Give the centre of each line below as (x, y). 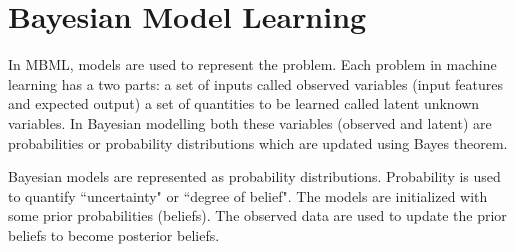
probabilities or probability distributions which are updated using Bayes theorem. (258, 142)
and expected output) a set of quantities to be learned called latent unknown (244, 103)
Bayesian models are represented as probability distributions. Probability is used (254, 176)
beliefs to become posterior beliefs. (114, 234)
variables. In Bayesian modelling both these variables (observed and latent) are (250, 122)
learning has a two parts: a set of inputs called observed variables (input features (256, 83)
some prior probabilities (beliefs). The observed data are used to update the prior (257, 215)
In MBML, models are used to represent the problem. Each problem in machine (252, 64)
